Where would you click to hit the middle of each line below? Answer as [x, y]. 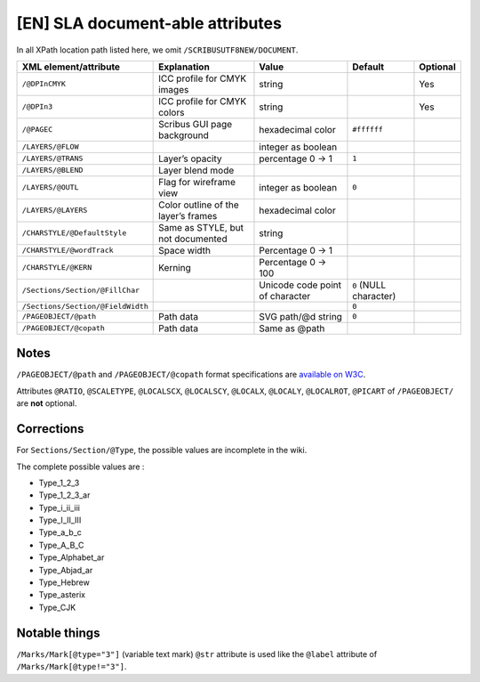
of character [285, 296]
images [174, 89]
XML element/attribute [71, 67]
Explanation [184, 67]
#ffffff [368, 130]
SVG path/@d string [300, 316]
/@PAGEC [37, 130]
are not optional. [47, 403]
